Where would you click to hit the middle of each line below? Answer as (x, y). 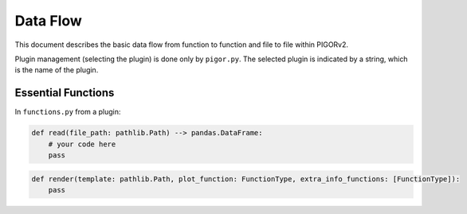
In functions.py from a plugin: (68, 112)
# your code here (82, 144)
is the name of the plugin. (57, 70)
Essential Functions (65, 93)
